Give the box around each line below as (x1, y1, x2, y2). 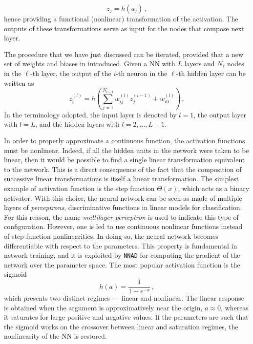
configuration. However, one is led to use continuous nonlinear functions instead (4, 221, 243, 231)
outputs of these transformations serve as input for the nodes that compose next (4, 23, 245, 33)
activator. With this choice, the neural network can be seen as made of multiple (4, 192, 242, 203)
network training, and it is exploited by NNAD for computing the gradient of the (4, 250, 240, 260)
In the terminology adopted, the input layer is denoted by (4, 109, 177, 119)
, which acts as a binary (178, 183, 250, 193)
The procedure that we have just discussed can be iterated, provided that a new (4, 49, 244, 59)
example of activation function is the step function (4, 183, 155, 193)
